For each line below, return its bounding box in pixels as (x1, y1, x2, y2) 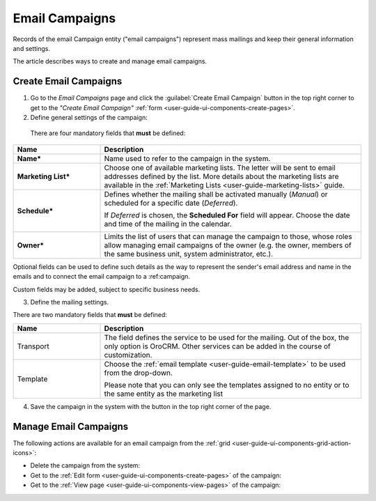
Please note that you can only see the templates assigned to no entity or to (104, 380, 350, 390)
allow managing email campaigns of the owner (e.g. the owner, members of (104, 240, 352, 250)
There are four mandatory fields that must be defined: (30, 129, 186, 137)
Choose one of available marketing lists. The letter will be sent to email (104, 162, 336, 172)
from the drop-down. (104, 368, 173, 378)
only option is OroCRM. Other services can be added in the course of (104, 341, 331, 351)
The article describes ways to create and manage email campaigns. (13, 57, 207, 65)
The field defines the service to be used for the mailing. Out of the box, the (104, 332, 350, 342)
